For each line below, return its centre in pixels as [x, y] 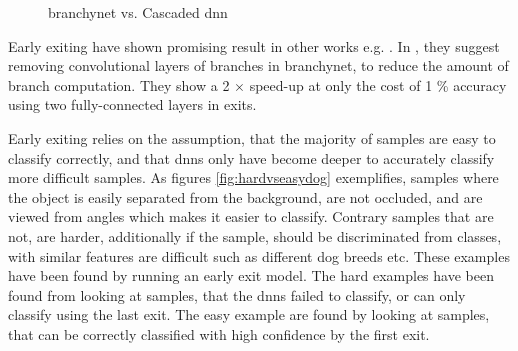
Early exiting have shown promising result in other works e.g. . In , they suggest [254, 45]
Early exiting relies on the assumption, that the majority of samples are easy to [252, 137]
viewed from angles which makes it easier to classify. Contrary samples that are [251, 216]
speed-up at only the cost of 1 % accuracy [378, 84]
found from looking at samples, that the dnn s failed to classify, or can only [237, 294]
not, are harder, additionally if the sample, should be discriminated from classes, [255, 235]
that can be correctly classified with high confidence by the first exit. [219, 333]
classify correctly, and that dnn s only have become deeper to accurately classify [251, 157]
